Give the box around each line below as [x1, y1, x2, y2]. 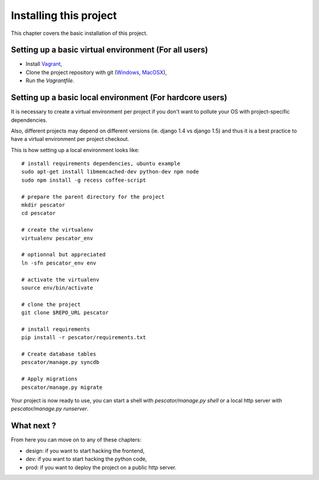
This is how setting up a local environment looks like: [11, 146, 140, 153]
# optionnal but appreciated [21, 252, 106, 258]
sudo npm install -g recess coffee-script [21, 176, 147, 183]
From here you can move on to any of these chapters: [11, 436, 142, 443]
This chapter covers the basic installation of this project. [11, 30, 148, 37]
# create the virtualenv [21, 227, 93, 233]
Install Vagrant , [25, 60, 63, 67]
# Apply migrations [21, 376, 78, 382]
